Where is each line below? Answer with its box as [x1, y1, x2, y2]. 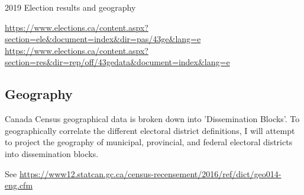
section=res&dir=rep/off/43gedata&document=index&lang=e [5, 56, 230, 68]
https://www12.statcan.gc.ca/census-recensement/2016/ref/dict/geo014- [19, 167, 282, 180]
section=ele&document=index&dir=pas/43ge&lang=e [5, 33, 201, 45]
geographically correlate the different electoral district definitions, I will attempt [5, 124, 295, 136]
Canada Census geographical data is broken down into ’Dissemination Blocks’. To [5, 113, 300, 125]
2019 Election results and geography [5, 1, 136, 13]
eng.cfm [5, 179, 33, 191]
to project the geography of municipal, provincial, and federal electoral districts [5, 136, 293, 148]
